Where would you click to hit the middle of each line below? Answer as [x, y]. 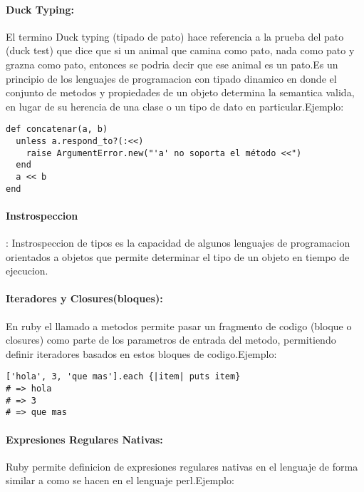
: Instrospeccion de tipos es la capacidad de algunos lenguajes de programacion [178, 243]
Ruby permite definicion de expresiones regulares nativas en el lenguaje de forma [182, 466]
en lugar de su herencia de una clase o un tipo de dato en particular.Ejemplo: [175, 106]
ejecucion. [27, 271]
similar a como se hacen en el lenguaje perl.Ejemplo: [120, 480]
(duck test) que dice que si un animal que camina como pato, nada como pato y [180, 50]
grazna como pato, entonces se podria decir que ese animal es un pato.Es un [172, 64]
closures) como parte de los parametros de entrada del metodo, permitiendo [171, 340]
